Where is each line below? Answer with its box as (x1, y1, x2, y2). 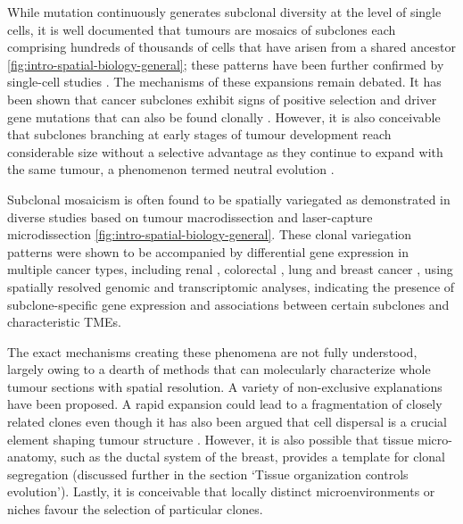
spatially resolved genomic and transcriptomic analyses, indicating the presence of (7, 277, 455, 295)
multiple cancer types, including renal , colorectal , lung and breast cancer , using (7, 260, 453, 279)
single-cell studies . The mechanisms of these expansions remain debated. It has (7, 72, 442, 91)
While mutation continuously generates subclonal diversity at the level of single (7, 3, 442, 21)
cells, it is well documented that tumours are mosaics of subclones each (7, 20, 396, 38)
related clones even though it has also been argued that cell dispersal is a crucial (7, 412, 447, 431)
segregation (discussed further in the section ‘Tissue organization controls (7, 464, 409, 483)
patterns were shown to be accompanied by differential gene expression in (7, 242, 409, 261)
